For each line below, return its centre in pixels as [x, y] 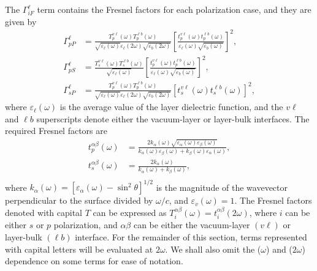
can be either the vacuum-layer [192, 225]
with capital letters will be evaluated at [79, 249]
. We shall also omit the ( [213, 249]
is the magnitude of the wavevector [222, 187]
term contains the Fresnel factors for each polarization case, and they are [174, 9]
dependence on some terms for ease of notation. [94, 261]
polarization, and [86, 225]
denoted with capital [44, 213]
